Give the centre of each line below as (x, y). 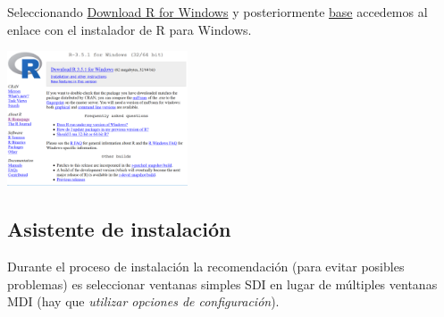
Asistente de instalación (119, 229)
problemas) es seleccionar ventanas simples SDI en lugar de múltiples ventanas (222, 284)
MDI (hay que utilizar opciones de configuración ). (143, 301)
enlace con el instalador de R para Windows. (130, 29)
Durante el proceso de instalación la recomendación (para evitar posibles (206, 267)
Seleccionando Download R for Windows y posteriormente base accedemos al (218, 12)
